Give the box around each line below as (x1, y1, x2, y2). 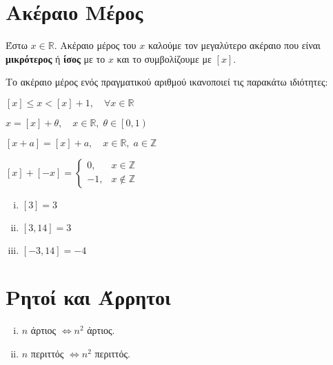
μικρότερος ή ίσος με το (6, 51, 105, 66)
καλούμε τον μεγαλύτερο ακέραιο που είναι (148, 38, 321, 52)
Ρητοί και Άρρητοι (6, 283, 171, 311)
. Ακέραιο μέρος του (54, 38, 137, 52)
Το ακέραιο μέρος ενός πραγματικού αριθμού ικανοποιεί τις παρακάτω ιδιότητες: (6, 75, 328, 89)
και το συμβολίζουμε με (117, 51, 212, 66)
